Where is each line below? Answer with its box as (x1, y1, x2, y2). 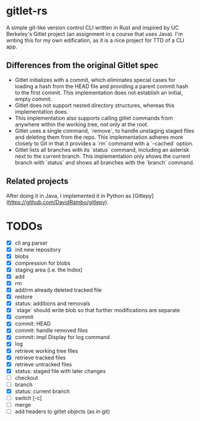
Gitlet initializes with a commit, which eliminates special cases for (14, 76, 176, 83)
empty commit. (14, 95, 53, 102)
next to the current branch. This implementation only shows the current (14, 152, 190, 160)
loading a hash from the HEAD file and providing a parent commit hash (14, 83, 189, 90)
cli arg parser (14, 239, 48, 246)
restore (14, 293, 33, 300)
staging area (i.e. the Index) (14, 266, 83, 273)
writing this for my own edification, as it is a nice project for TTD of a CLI (6, 36, 185, 44)
